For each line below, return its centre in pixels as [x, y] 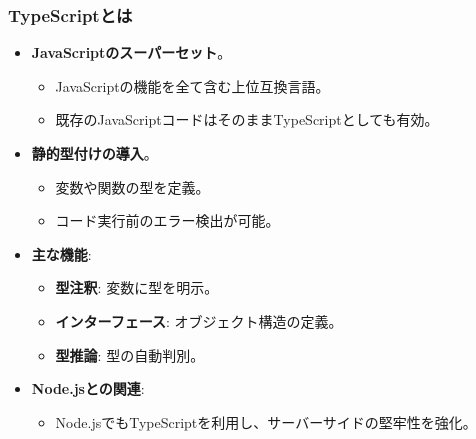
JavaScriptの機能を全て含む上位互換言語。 [192, 85]
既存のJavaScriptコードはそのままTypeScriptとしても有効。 [247, 119]
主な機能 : [61, 253]
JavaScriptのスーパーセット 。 [131, 52]
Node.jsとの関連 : [88, 388]
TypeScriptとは [70, 14]
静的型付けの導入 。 [94, 153]
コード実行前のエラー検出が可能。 [167, 220]
